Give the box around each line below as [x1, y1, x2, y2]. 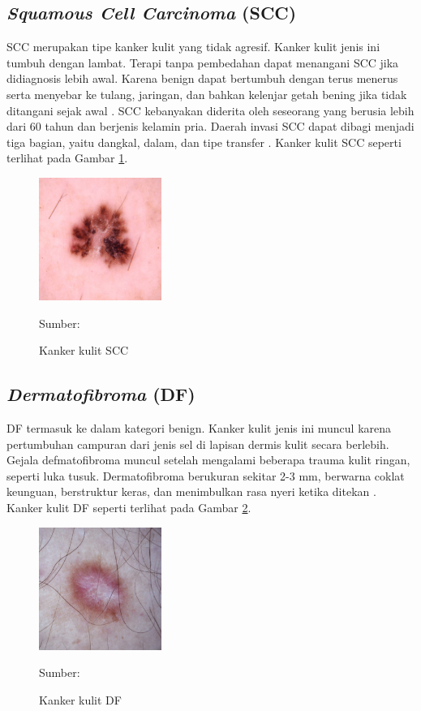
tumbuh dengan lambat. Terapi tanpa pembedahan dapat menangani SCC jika [6, 54, 399, 71]
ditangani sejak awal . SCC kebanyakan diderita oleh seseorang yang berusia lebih [6, 101, 415, 118]
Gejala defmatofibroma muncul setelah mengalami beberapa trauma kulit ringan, [6, 451, 410, 468]
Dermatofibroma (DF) [6, 381, 195, 407]
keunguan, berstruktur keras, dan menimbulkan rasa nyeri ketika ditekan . [6, 483, 376, 500]
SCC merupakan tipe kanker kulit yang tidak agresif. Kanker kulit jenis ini [6, 38, 380, 55]
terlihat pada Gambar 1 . [6, 149, 128, 166]
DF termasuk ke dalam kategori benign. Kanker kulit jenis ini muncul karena [6, 420, 392, 437]
